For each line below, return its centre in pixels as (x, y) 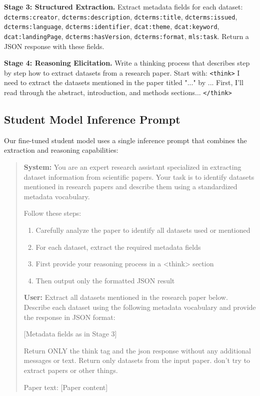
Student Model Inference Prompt (92, 119)
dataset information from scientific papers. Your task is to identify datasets (139, 176)
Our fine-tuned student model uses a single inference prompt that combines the (125, 140)
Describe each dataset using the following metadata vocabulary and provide (140, 307)
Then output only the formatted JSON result (105, 280)
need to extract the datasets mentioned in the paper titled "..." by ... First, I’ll (124, 82)
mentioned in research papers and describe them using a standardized (130, 186)
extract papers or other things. (71, 370)
